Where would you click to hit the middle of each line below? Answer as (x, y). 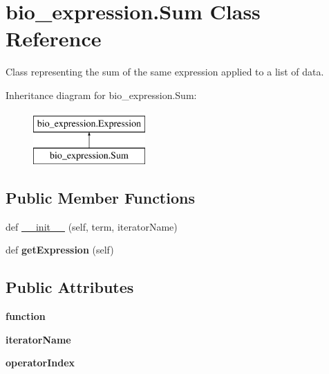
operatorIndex (40, 363)
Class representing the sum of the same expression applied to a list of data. (165, 72)
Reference (54, 38)
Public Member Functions (100, 198)
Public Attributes (70, 287)
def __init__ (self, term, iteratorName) (92, 226)
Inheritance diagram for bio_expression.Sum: (101, 95)
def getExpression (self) (60, 250)
